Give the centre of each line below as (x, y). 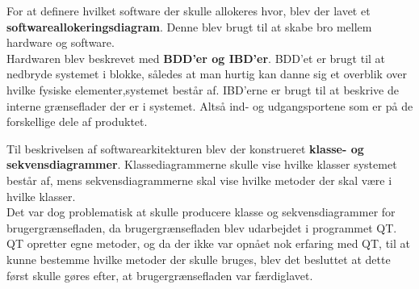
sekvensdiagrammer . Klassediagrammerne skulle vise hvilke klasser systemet (202, 164)
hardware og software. (61, 42)
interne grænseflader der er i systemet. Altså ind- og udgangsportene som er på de (210, 105)
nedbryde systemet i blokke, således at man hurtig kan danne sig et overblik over (207, 74)
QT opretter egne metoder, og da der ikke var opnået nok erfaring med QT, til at (208, 243)
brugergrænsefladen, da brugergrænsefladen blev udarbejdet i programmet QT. (202, 227)
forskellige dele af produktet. (77, 121)
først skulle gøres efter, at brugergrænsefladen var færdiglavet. (160, 275)
